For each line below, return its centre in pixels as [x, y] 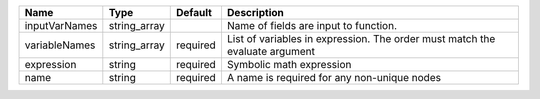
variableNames [60, 45]
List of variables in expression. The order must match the [361, 38]
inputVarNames [61, 25]
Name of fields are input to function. [312, 25]
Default [193, 12]
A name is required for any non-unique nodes [334, 77]
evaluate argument [270, 51]
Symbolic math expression [289, 64]
